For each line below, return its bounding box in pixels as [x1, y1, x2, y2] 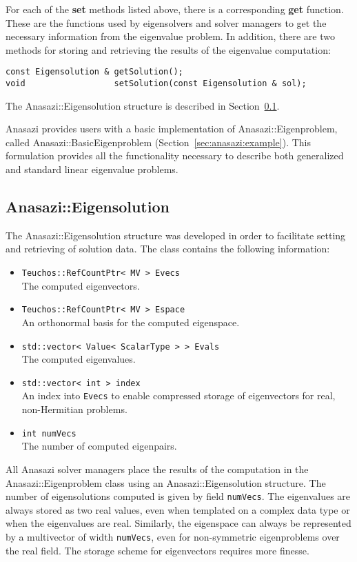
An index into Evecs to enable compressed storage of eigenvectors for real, [21, 388, 336, 403]
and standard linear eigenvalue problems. [6, 162, 178, 177]
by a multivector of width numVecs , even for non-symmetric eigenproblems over [6, 529, 340, 543]
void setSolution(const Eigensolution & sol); [6, 79, 307, 89]
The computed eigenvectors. [21, 278, 140, 292]
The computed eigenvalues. [21, 352, 136, 366]
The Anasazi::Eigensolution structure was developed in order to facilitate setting [6, 228, 346, 242]
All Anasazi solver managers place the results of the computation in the [6, 461, 309, 476]
